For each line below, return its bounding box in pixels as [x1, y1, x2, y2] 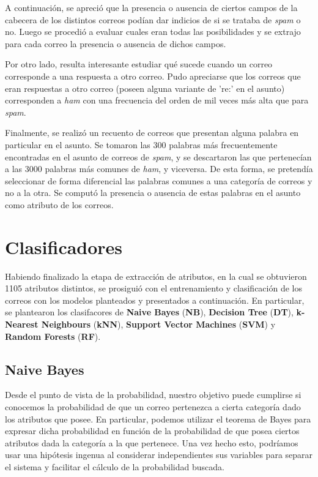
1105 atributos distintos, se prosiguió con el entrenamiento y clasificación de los [5, 282, 302, 295]
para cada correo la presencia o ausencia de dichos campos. [5, 37, 226, 50]
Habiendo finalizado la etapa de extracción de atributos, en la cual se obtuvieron [5, 269, 307, 282]
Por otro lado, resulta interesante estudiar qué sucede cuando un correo [5, 58, 273, 70]
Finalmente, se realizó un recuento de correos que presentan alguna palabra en [5, 126, 299, 139]
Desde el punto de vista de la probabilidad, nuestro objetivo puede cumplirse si [5, 388, 301, 401]
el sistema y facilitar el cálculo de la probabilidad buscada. [5, 460, 224, 473]
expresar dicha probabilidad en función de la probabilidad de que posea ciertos [5, 424, 300, 437]
